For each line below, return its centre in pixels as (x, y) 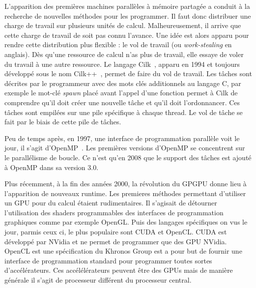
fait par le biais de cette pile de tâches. (63, 122)
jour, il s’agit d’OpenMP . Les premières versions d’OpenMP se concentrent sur (125, 148)
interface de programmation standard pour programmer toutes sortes (108, 260)
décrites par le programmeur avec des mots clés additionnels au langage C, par (123, 83)
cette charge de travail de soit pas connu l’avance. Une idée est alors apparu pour (127, 35)
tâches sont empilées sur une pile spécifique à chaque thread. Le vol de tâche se (124, 112)
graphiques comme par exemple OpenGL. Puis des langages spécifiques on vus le (126, 222)
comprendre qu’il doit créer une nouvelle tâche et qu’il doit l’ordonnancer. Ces (122, 102)
